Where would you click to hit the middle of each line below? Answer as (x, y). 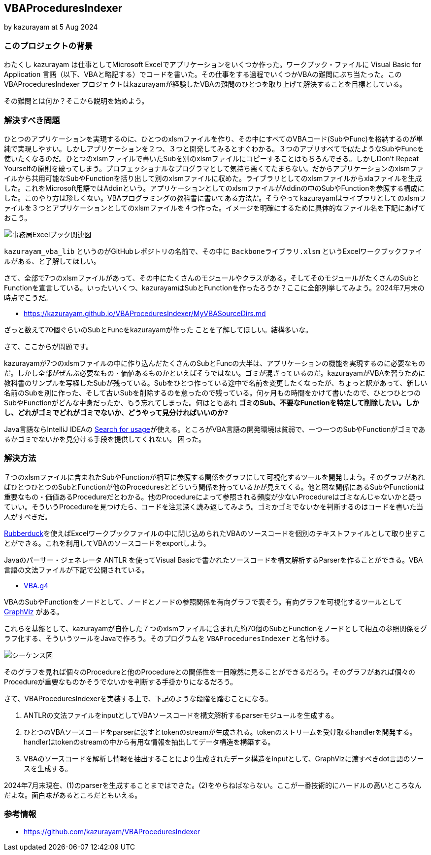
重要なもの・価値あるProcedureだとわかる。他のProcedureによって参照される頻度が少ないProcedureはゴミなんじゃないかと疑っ (213, 497)
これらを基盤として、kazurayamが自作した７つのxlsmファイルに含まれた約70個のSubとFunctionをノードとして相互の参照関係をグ (215, 628)
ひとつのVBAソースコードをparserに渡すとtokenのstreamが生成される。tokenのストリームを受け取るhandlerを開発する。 (220, 732)
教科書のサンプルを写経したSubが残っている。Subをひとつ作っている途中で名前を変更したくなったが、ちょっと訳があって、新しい (216, 383)
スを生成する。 (48, 768)
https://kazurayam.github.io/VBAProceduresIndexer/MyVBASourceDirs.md (145, 313)
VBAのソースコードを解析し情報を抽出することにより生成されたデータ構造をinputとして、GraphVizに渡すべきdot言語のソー (224, 758)
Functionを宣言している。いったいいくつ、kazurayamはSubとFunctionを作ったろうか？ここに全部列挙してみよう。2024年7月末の (214, 287)
